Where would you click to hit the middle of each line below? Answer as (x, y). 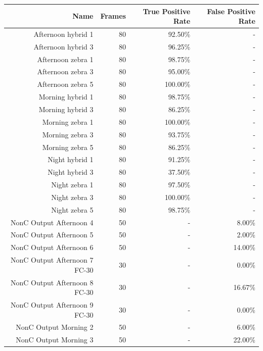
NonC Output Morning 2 (55, 327)
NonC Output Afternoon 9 (52, 305)
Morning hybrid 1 (66, 97)
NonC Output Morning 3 (55, 340)
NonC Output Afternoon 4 (52, 222)
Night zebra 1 (72, 185)
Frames (113, 16)
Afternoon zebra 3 (65, 71)
